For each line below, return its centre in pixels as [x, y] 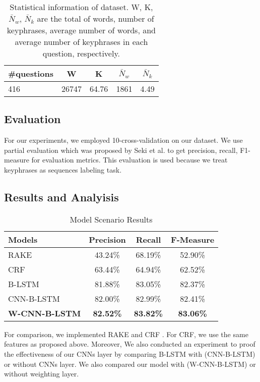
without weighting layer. [42, 374]
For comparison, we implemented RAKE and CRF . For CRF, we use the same [126, 334]
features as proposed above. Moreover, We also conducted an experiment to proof [130, 344]
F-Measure [193, 239]
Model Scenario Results [111, 219]
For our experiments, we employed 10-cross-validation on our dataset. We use [123, 140]
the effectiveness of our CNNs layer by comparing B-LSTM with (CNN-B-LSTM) [130, 353]
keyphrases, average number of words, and [81, 30]
